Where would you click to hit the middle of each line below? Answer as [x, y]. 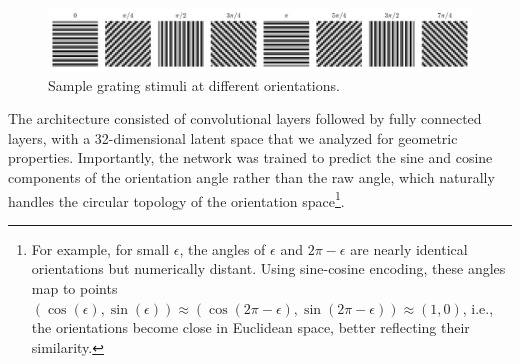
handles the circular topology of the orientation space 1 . [176, 199]
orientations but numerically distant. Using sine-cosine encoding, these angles [268, 268]
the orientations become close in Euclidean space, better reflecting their [250, 327]
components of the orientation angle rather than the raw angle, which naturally [251, 176]
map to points [74, 287]
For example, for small [100, 248]
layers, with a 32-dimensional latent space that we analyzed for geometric [233, 137]
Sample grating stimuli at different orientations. [194, 84]
